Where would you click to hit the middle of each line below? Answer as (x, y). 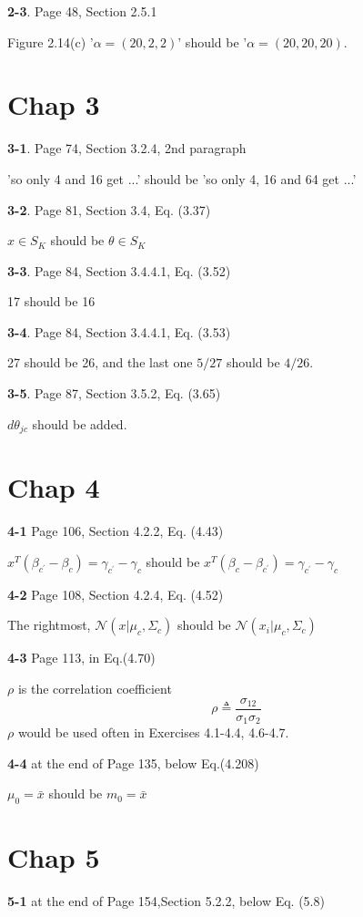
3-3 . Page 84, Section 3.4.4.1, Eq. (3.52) (119, 270)
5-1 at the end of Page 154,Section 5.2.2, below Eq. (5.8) (166, 901)
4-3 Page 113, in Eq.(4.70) (81, 658)
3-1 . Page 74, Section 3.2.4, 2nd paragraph (127, 148)
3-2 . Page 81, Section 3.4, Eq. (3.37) (109, 209)
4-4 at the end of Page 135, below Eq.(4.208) (133, 762)
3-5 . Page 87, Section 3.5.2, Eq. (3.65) (114, 393)
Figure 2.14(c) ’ (50, 41)
